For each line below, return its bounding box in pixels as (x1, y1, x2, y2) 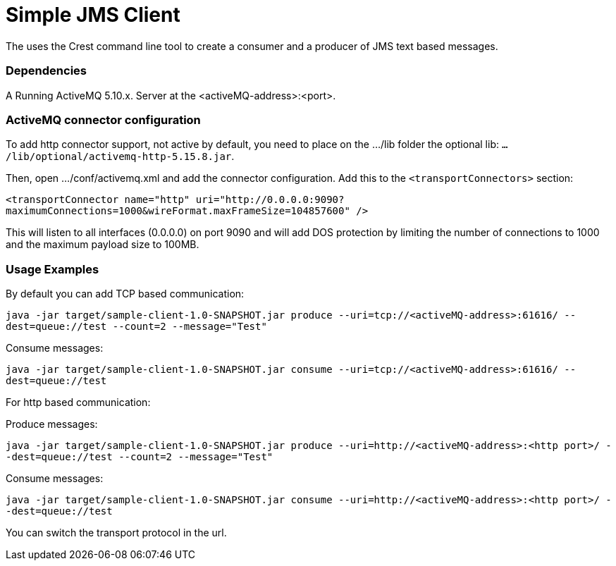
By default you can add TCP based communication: (6, 288, 245, 300)
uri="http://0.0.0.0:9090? (195, 194, 345, 206)
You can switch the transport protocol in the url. (6, 527, 227, 539)
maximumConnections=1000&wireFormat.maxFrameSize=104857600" (6, 205, 350, 217)
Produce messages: (6, 418, 98, 430)
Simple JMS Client (6, 3, 180, 27)
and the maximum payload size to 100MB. (6, 238, 199, 251)
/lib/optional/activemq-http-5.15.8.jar (6, 151, 232, 163)
